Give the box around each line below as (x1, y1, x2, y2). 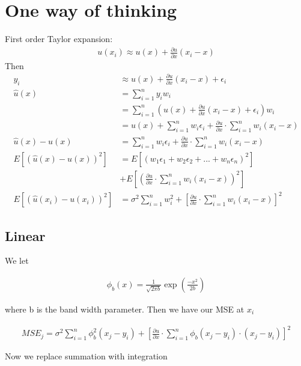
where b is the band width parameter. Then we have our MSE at (5, 302, 245, 315)
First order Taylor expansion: (5, 32, 113, 45)
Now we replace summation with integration (5, 350, 168, 362)
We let (5, 254, 29, 267)
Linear (5, 226, 46, 245)
